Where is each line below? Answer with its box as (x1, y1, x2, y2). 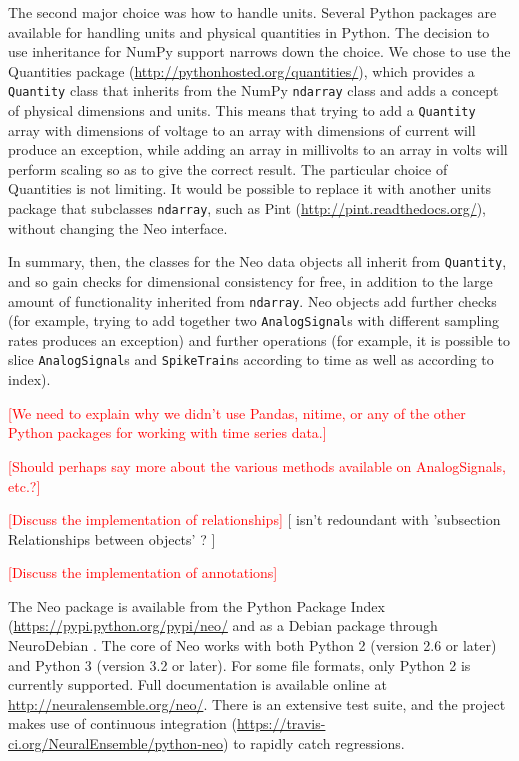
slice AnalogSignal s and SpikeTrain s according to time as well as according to (8, 349, 494, 370)
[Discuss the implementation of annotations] (8, 562, 278, 583)
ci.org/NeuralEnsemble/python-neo (8, 733, 224, 754)
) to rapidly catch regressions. (223, 733, 405, 754)
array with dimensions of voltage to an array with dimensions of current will (8, 119, 476, 140)
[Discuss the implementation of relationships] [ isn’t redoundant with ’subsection (8, 509, 501, 530)
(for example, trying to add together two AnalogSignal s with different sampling (8, 310, 500, 331)
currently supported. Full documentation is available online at (8, 674, 387, 695)
